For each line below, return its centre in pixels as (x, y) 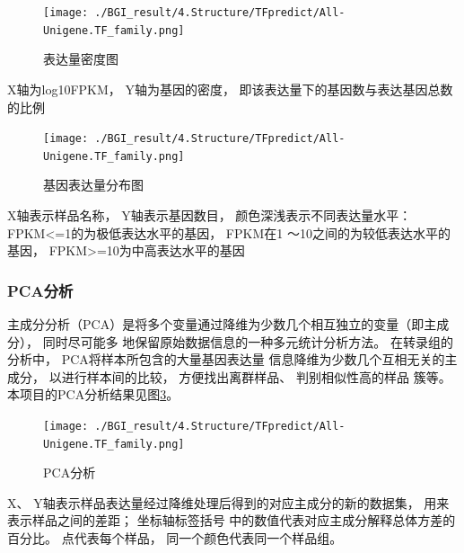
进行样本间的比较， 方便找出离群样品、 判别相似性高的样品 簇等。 (256, 376)
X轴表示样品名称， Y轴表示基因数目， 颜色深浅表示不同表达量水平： (210, 215)
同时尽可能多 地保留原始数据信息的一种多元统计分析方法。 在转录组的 (248, 341)
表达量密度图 (81, 59)
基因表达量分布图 (93, 185)
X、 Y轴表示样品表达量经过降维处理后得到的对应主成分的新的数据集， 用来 (228, 502)
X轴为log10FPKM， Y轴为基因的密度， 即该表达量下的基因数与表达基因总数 (230, 89)
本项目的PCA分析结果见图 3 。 (93, 394)
